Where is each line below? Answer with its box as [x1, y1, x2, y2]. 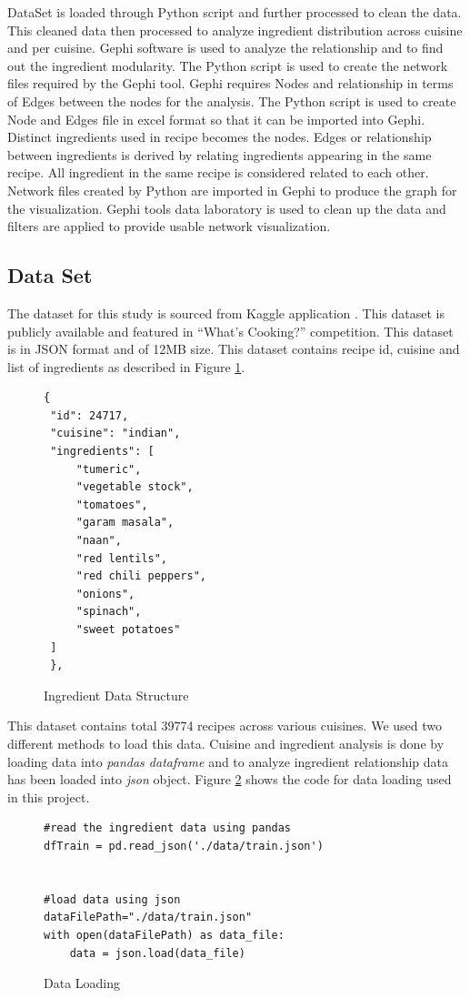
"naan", [75, 534, 122, 548]
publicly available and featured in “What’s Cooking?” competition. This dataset [7, 321, 454, 340]
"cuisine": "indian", [50, 427, 181, 440]
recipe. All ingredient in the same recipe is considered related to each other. [7, 163, 429, 182]
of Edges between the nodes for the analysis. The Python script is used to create [7, 91, 456, 110]
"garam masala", [75, 516, 175, 529]
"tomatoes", [75, 498, 148, 511]
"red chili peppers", [75, 570, 206, 583]
